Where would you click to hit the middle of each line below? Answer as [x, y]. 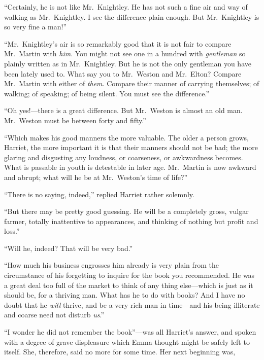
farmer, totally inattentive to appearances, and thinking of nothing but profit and [131, 221]
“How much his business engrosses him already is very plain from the [112, 265]
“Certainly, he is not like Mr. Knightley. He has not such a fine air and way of [126, 7]
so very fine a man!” [35, 27]
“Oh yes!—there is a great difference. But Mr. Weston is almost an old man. [123, 110]
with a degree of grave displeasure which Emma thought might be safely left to [127, 341]
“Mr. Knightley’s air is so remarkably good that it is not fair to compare [118, 43]
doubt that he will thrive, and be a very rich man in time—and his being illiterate [132, 304]
